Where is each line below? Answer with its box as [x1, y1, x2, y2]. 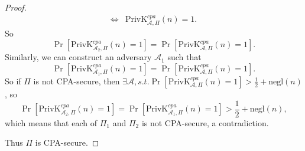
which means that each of [5, 116, 98, 129]
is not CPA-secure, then [33, 75, 120, 87]
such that [167, 51, 202, 63]
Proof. [5, 1, 27, 13]
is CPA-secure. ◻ [35, 136, 99, 149]
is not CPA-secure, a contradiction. [141, 116, 269, 129]
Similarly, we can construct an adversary [5, 51, 152, 63]
